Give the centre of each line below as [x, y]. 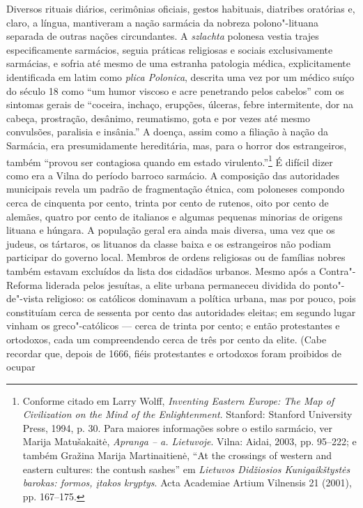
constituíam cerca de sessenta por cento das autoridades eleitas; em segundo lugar [181, 312]
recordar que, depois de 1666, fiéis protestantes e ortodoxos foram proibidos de [174, 353]
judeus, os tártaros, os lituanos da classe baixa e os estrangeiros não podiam [169, 243]
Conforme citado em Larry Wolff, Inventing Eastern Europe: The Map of [178, 400]
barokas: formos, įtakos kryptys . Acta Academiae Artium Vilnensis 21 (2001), [187, 483]
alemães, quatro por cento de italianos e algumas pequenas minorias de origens [175, 216]
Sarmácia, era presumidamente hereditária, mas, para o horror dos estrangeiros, [177, 145]
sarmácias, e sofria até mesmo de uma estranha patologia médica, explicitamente [178, 63]
